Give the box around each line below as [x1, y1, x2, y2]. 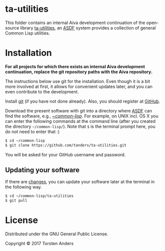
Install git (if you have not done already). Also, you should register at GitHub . [5, 98, 160, 104]
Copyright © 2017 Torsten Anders [5, 241, 74, 247]
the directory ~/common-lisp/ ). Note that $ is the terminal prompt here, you [5, 123, 156, 129]
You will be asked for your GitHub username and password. [5, 151, 126, 158]
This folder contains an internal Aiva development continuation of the [5, 20, 145, 26]
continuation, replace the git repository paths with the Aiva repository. [5, 69, 153, 75]
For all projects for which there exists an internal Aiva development [5, 63, 145, 69]
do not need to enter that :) [5, 129, 60, 135]
